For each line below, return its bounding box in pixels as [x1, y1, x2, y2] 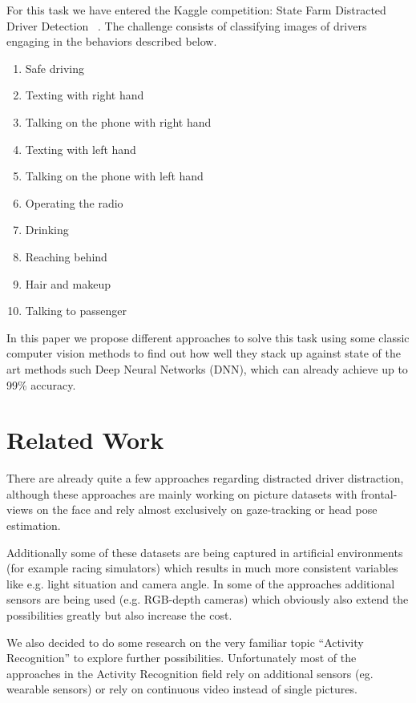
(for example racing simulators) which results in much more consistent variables [6, 560, 398, 576]
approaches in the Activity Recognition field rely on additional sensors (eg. [6, 665, 374, 681]
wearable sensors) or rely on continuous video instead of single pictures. [6, 681, 357, 697]
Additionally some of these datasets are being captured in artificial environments [6, 543, 403, 560]
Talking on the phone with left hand [25, 168, 204, 184]
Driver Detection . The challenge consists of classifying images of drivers [6, 17, 367, 34]
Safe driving [25, 59, 84, 76]
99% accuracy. [6, 376, 76, 393]
